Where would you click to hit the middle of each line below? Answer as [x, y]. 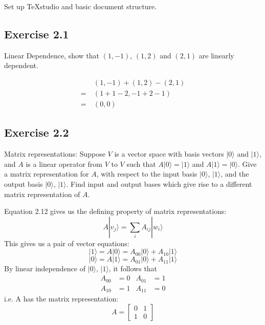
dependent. [21, 65]
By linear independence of [45, 268]
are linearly [216, 55]
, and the [235, 174]
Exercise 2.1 [37, 34]
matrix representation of [42, 194]
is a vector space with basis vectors [169, 154]
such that [141, 164]
